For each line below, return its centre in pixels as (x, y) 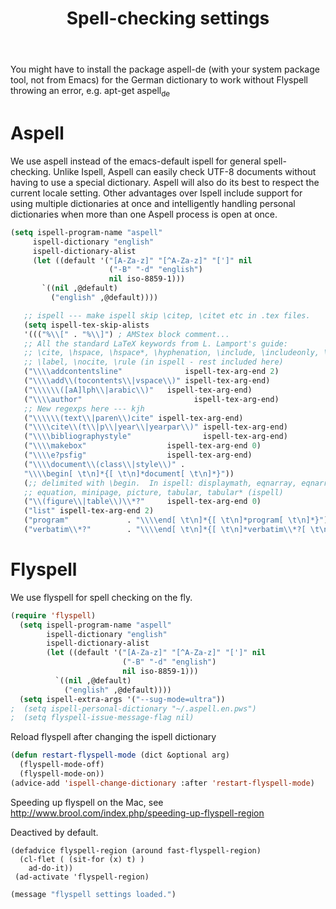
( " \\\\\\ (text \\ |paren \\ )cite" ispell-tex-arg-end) (133, 418)
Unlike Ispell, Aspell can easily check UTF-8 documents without (185, 171)
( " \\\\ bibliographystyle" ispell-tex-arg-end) (155, 437)
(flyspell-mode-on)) (62, 774)
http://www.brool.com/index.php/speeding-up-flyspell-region (137, 813)
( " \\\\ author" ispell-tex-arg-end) (151, 399)
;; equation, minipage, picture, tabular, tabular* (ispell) (153, 492)
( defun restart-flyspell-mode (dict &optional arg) (120, 755)
